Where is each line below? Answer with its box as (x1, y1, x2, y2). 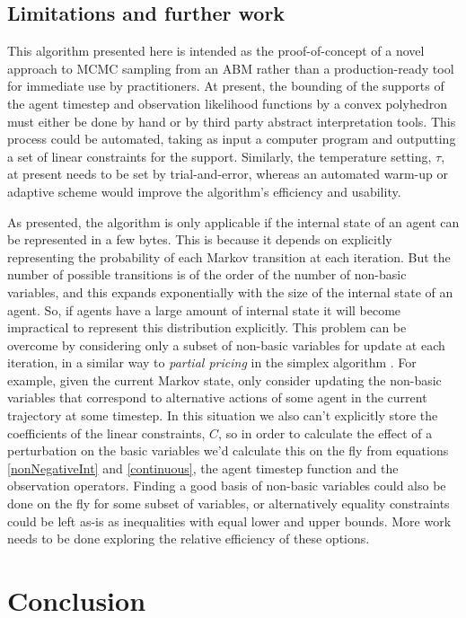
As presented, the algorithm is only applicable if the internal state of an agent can (7, 212, 460, 231)
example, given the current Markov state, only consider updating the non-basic (7, 370, 442, 389)
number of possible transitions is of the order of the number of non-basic (7, 265, 407, 284)
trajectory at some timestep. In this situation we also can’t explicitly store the (7, 406, 438, 425)
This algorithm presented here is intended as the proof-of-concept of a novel (7, 41, 425, 60)
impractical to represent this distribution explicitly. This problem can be (7, 318, 407, 337)
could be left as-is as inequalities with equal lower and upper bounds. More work (7, 511, 452, 530)
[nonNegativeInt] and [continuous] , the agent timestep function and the (7, 458, 399, 477)
